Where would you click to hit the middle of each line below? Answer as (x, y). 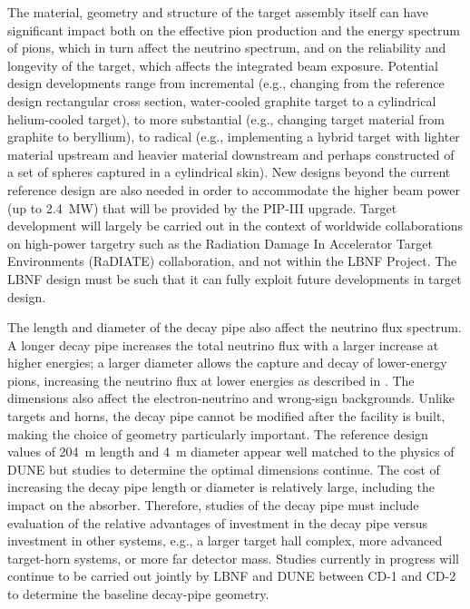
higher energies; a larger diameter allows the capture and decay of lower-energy (227, 363)
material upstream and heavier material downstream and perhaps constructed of (231, 154)
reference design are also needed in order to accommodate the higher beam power (234, 189)
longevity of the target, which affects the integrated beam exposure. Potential (223, 65)
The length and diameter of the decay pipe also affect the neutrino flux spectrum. (235, 327)
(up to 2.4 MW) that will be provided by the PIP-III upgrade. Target (202, 207)
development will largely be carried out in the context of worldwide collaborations (235, 226)
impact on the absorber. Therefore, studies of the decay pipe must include (213, 505)
